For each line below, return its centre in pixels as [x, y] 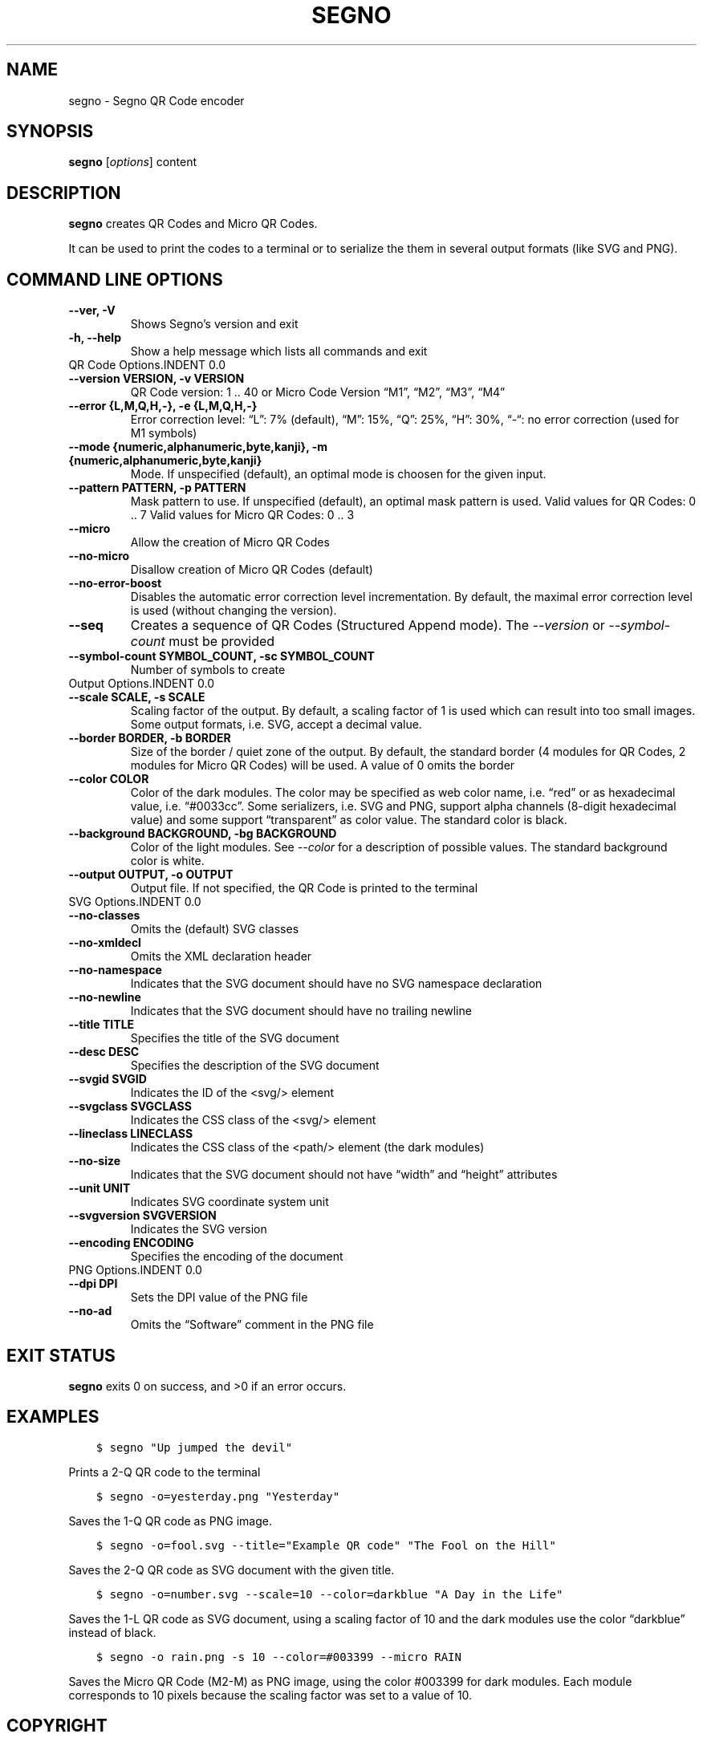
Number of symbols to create [208, 670]
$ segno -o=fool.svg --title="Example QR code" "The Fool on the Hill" [326, 1545]
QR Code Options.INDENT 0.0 [147, 365]
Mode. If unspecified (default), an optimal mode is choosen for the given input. [338, 474]
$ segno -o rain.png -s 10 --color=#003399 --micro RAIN [278, 1657]
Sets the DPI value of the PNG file [219, 1297]
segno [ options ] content [132, 162]
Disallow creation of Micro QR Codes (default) [252, 570]
